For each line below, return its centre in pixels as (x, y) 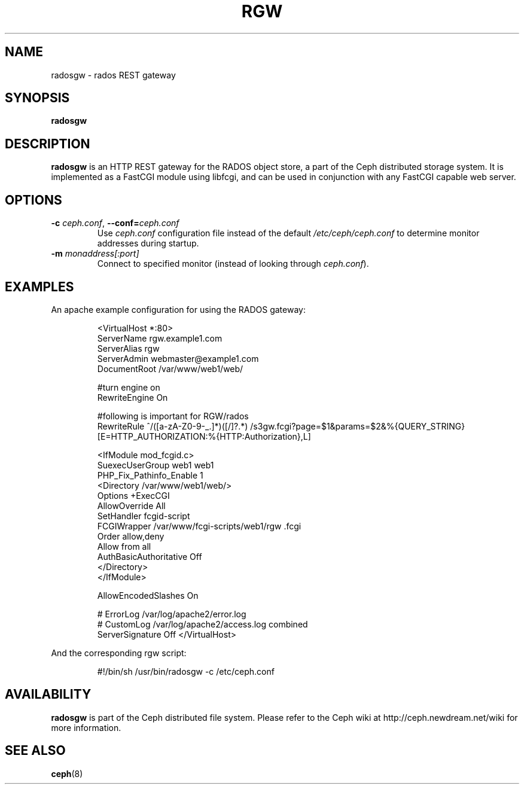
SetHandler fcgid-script (144, 516)
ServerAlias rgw (128, 348)
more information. (86, 727)
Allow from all (124, 546)
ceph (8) (67, 773)
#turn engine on (129, 387)
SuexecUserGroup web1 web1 (156, 465)
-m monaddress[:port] (95, 254)
